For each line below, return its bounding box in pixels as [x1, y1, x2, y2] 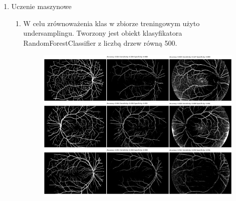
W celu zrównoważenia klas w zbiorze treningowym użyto [23, 18, 200, 28]
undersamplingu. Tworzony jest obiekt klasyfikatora [23, 28, 182, 38]
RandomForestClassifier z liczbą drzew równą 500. [23, 37, 177, 48]
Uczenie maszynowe [11, 1, 72, 11]
